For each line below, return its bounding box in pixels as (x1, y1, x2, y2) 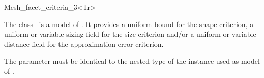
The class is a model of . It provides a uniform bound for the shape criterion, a (4, 18, 254, 29)
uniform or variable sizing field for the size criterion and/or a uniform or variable (4, 29, 256, 39)
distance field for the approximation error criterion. (4, 38, 164, 49)
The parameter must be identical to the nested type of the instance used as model (4, 56, 260, 66)
